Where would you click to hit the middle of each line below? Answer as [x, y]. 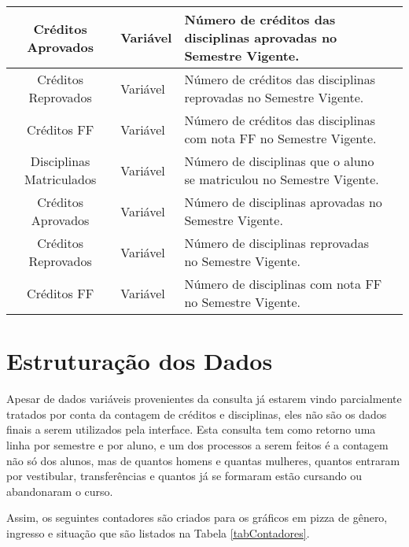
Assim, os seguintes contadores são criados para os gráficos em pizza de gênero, [197, 517]
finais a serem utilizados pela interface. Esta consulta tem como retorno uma [191, 429]
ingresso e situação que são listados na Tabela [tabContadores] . [158, 532]
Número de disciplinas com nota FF [283, 284]
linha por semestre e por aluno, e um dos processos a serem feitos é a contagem [197, 444]
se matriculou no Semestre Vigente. [282, 179]
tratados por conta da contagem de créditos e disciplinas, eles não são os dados [197, 414]
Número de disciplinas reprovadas [277, 243]
